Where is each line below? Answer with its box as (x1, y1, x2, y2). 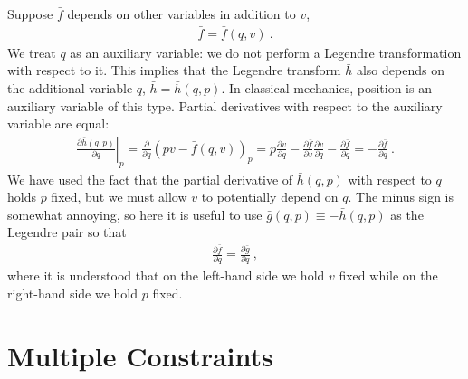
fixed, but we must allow (51, 187, 187, 206)
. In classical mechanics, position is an (221, 79, 432, 98)
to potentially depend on (201, 187, 339, 206)
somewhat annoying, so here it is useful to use (7, 204, 263, 223)
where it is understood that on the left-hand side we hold (7, 266, 325, 285)
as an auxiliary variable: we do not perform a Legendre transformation (70, 43, 462, 62)
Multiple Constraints (7, 336, 273, 374)
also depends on (356, 61, 444, 80)
